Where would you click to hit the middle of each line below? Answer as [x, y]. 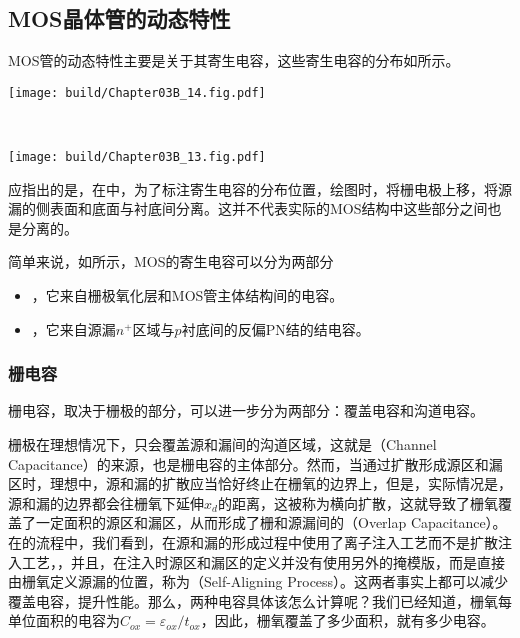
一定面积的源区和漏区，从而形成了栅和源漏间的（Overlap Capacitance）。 [271, 522]
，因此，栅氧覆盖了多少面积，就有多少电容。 [347, 620]
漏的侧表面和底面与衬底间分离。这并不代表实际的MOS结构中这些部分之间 [248, 208]
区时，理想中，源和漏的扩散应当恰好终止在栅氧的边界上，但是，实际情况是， [260, 483]
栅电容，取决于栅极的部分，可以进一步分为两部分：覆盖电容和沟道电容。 [246, 410]
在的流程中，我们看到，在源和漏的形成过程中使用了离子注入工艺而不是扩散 [253, 542]
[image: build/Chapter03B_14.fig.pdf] [137, 92]
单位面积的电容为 [64, 620]
